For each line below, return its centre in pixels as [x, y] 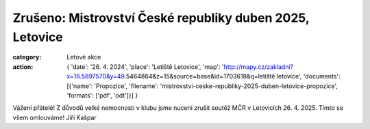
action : [23, 67]
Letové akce [84, 57]
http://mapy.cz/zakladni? [259, 67]
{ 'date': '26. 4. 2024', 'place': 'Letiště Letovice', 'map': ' [145, 67]
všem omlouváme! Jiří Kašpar [55, 117]
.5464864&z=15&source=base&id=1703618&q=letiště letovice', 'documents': [232, 76]
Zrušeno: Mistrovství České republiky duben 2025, [161, 18]
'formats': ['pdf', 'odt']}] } [102, 95]
